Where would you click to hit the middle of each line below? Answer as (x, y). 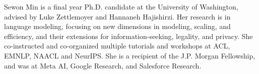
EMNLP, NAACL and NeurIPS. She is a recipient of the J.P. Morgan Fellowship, (130, 55)
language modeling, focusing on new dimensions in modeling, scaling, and (117, 26)
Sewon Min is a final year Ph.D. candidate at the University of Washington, (121, 6)
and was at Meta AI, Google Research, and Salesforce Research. (103, 65)
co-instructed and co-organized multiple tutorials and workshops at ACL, (117, 46)
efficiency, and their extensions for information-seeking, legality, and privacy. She (128, 36)
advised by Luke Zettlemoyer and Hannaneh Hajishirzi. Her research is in (117, 16)
